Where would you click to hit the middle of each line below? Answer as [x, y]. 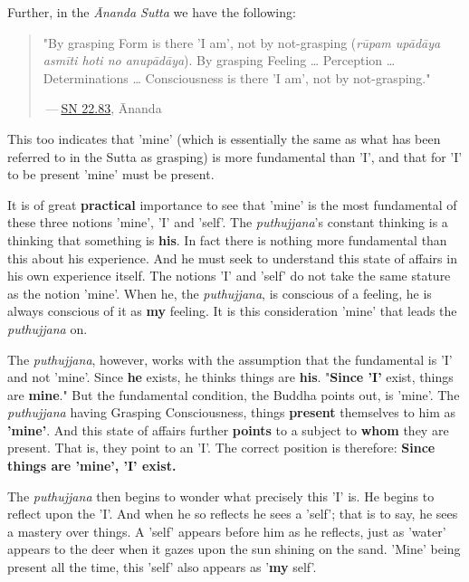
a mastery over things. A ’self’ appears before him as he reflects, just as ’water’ [227, 531]
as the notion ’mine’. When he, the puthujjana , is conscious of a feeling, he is [220, 293]
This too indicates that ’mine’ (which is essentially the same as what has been [224, 138]
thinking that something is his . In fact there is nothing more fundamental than [227, 239]
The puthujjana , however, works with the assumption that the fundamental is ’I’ [230, 359]
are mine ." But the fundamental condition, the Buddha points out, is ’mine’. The [234, 394]
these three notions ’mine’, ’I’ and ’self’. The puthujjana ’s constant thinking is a [228, 222]
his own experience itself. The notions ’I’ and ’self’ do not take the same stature [229, 276]
